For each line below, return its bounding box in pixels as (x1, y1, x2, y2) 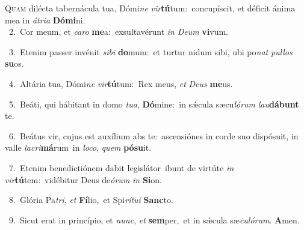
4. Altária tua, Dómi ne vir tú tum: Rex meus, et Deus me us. (8, 77, 233, 89)
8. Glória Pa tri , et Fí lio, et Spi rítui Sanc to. (8, 193, 173, 206)
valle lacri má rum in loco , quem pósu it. (5, 141, 152, 154)
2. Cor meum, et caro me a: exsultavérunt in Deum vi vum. (8, 25, 229, 38)
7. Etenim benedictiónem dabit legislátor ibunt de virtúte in (8, 161, 234, 174)
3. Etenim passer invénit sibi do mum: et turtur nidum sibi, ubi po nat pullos (8, 45, 293, 58)
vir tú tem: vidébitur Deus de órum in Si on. (5, 173, 162, 186)
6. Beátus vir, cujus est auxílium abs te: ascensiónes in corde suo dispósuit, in (8, 129, 299, 142)
